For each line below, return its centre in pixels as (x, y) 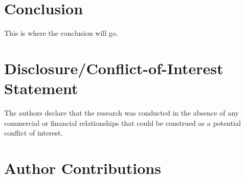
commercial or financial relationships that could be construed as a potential (122, 123)
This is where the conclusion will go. (61, 33)
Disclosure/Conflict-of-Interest (114, 68)
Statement (41, 88)
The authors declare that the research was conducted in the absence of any (121, 113)
